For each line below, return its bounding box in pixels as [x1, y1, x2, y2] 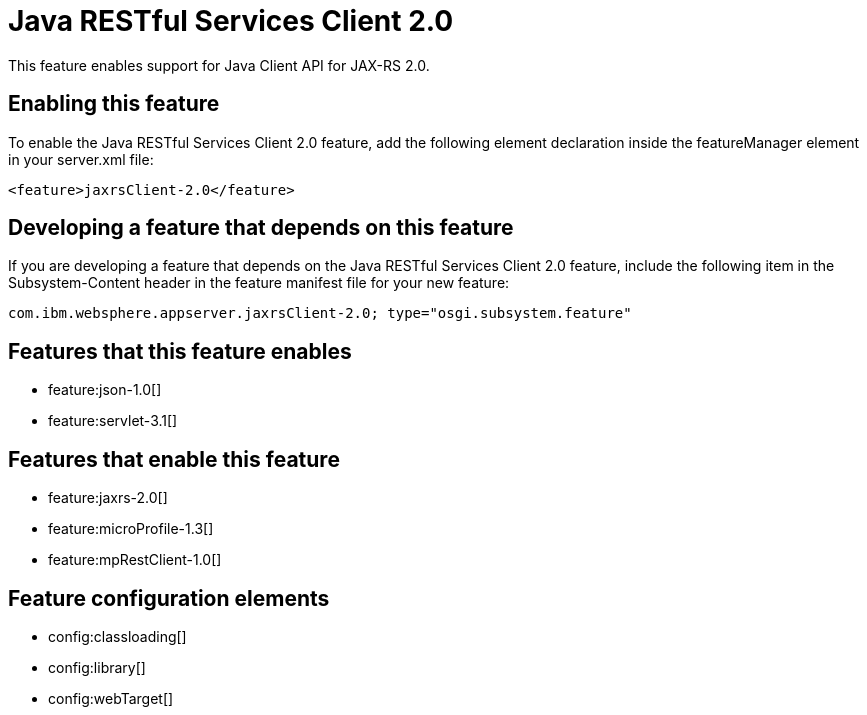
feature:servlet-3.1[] [48, 412, 178, 430]
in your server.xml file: [8, 150, 154, 168]
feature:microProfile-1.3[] [48, 520, 214, 538]
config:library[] [48, 658, 146, 676]
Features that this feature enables [8, 338, 352, 364]
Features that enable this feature [8, 446, 340, 472]
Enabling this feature [8, 91, 220, 117]
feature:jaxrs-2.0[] [48, 489, 168, 507]
